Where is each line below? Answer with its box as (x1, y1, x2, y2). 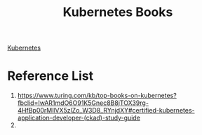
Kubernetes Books (62, 4, 173, 20)
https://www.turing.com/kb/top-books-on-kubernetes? (17, 92, 177, 100)
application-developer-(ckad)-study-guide (17, 113, 140, 122)
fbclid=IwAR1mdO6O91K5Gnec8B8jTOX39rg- (17, 99, 149, 107)
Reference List (7, 68, 93, 84)
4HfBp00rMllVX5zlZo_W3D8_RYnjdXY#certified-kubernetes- (17, 106, 195, 115)
